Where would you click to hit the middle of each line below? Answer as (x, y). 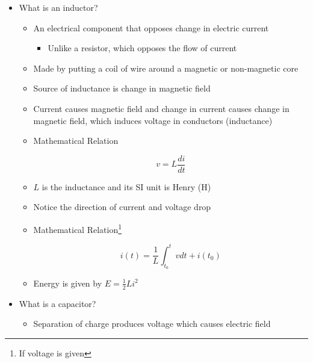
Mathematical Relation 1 (78, 228)
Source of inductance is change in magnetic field (122, 88)
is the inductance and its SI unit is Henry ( (122, 186)
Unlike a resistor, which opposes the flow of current (142, 48)
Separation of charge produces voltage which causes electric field (152, 324)
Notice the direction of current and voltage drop (122, 207)
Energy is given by (68, 283)
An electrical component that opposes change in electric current (151, 27)
